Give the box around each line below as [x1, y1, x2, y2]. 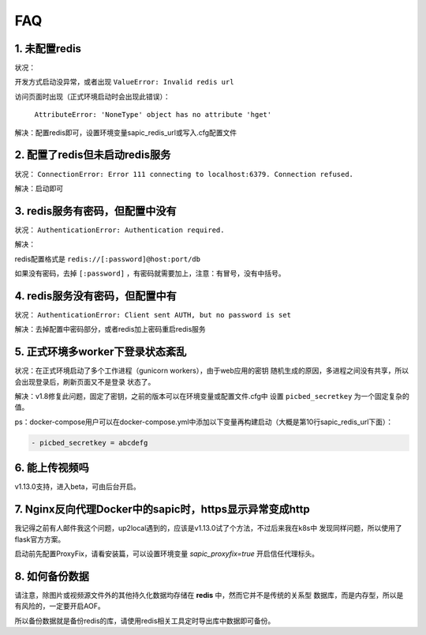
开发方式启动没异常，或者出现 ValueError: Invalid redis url [14, 77, 234, 87]
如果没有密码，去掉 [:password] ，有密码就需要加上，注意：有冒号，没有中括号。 [14, 269, 286, 278]
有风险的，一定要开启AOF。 [14, 601, 106, 611]
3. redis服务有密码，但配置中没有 [14, 204, 177, 217]
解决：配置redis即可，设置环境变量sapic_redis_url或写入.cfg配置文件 [14, 127, 237, 137]
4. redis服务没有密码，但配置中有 [14, 289, 177, 302]
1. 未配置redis [14, 42, 82, 55]
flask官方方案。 [14, 534, 65, 544]
